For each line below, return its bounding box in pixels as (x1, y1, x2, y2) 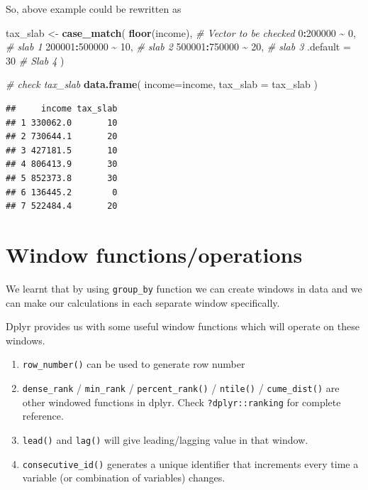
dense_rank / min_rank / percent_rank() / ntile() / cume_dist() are (22, 380, 340, 395)
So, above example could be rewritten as (6, 1, 182, 16)
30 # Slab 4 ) (6, 53, 65, 67)
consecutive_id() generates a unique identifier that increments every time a (22, 456, 359, 471)
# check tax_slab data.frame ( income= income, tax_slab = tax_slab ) (6, 77, 318, 92)
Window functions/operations (6, 239, 303, 268)
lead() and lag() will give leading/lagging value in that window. (22, 432, 308, 447)
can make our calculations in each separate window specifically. (6, 295, 280, 310)
